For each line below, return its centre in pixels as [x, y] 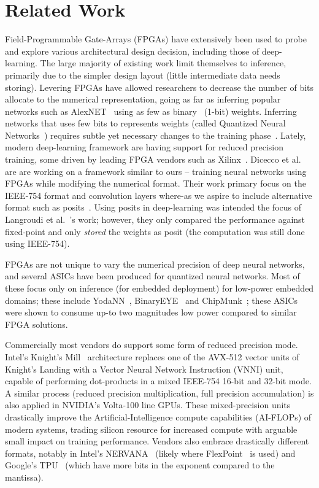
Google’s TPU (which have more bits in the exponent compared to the [140, 465]
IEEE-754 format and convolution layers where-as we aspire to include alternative [159, 195]
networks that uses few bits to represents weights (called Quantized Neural [145, 123]
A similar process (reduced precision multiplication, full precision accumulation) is [159, 393]
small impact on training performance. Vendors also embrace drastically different [157, 441]
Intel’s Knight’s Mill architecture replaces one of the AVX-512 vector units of [152, 356]
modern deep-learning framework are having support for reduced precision [144, 147]
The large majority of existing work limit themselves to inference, [163, 63]
